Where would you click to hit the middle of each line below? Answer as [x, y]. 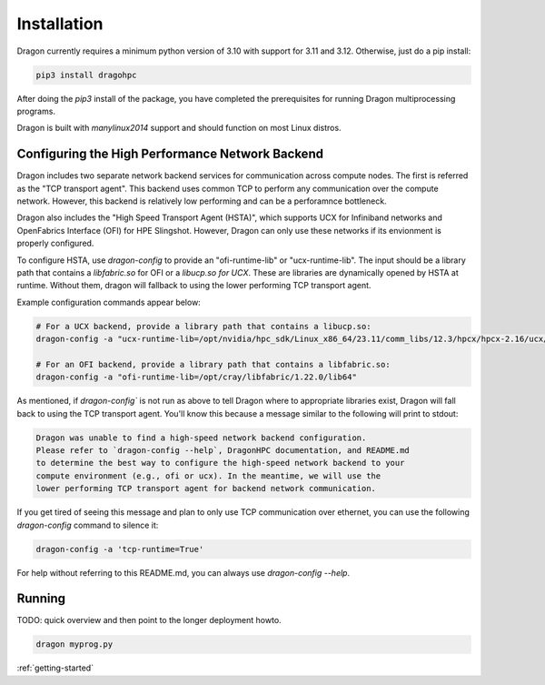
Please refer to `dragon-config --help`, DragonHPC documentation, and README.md [223, 451]
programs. [36, 111]
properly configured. [55, 243]
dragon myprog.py [74, 645]
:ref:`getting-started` [55, 668]
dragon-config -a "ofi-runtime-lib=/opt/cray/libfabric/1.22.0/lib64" [197, 377]
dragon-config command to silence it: [88, 525]
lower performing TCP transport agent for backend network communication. [206, 489]
